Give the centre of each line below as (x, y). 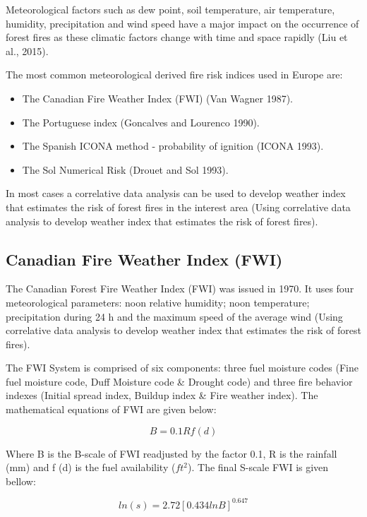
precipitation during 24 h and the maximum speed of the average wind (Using (174, 316)
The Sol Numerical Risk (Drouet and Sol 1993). (125, 169)
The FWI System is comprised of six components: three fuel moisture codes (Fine (182, 368)
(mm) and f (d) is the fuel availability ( (91, 467)
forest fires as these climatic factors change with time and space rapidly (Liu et (177, 37)
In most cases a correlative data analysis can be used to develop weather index (176, 193)
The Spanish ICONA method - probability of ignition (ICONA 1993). (173, 146)
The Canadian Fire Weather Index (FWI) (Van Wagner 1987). (158, 98)
